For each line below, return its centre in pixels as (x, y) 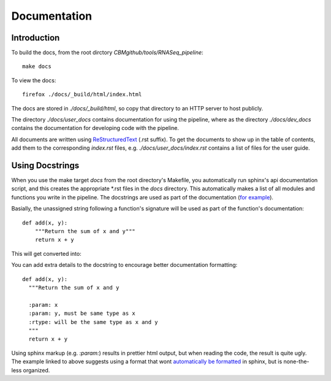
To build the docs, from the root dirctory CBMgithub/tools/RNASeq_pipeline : (107, 53)
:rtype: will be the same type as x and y (93, 322)
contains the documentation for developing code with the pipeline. (95, 128)
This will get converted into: (47, 253)
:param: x (43, 305)
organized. (36, 370)
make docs (37, 67)
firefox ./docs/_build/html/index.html (82, 94)
